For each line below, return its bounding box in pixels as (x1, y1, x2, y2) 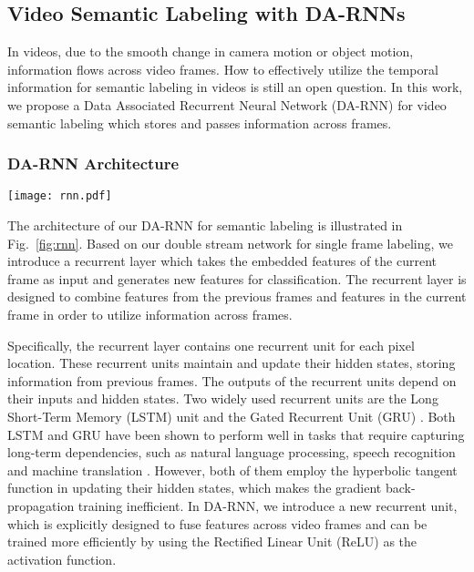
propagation (7, 495, 75, 515)
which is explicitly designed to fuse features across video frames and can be (7, 514, 428, 533)
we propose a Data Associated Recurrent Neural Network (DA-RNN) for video (7, 95, 447, 114)
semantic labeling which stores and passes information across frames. (7, 113, 392, 132)
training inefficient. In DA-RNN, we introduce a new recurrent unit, (77, 495, 458, 515)
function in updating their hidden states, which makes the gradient (7, 478, 382, 497)
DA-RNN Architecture (7, 152, 180, 175)
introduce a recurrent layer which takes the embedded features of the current (7, 251, 438, 271)
